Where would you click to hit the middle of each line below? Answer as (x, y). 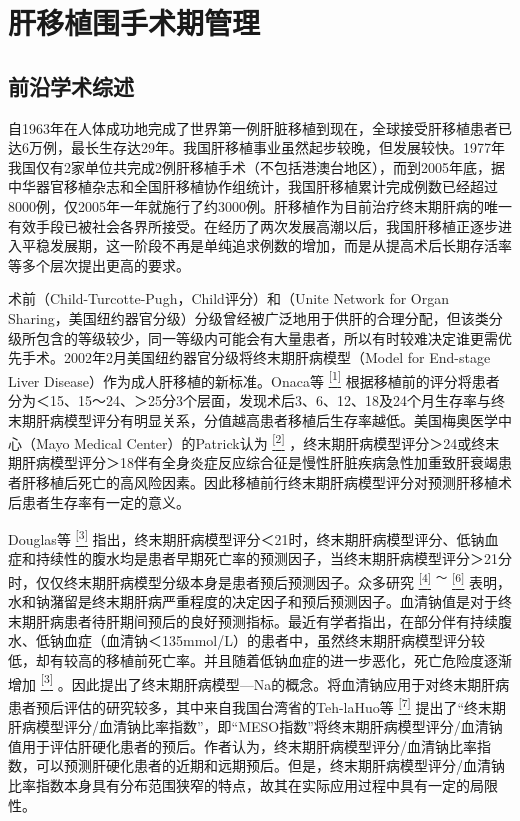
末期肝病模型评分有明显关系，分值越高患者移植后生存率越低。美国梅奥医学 (253, 419)
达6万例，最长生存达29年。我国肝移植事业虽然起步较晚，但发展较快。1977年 (256, 147)
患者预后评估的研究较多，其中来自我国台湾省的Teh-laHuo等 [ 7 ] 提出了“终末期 (257, 705)
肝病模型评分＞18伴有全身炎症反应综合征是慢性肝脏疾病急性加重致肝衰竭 (259, 462)
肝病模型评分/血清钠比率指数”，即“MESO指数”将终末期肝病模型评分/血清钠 (255, 726)
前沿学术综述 (71, 85)
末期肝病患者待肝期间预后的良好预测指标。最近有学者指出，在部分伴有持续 (253, 620)
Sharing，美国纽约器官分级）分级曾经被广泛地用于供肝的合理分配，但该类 (248, 317)
